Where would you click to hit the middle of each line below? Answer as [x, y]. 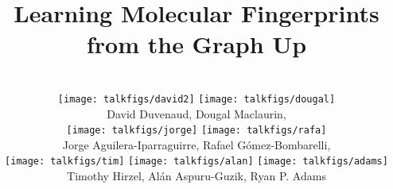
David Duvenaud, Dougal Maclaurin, [196, 113]
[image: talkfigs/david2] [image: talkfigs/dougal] [196, 99]
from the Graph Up [196, 44]
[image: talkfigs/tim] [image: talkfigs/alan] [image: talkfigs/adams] [196, 162]
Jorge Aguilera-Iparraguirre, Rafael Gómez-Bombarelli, [196, 144]
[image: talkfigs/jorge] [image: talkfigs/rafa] [196, 131]
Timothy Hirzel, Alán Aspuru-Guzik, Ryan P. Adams [196, 176]
